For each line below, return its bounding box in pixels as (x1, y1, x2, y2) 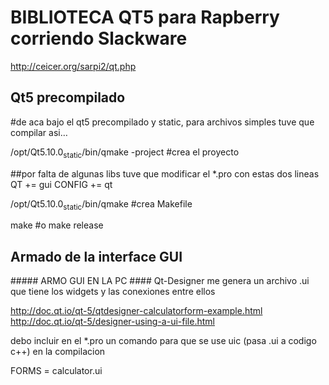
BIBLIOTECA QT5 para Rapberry (10, 6, 280, 29)
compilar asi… (10, 126, 68, 138)
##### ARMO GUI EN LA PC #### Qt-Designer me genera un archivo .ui (10, 275, 310, 287)
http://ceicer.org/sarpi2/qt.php (10, 60, 137, 72)
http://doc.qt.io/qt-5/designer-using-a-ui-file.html (10, 316, 215, 328)
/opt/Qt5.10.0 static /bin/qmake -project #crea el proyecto (10, 146, 240, 160)
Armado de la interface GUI (10, 248, 183, 265)
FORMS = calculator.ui (10, 365, 103, 377)
